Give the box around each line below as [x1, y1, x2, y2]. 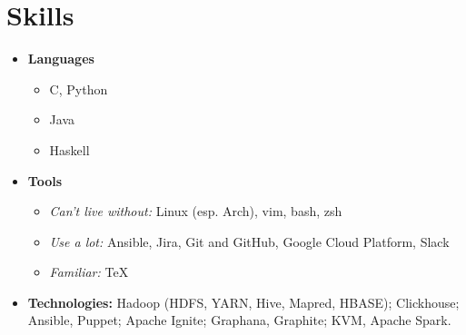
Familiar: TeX [49, 262, 129, 281]
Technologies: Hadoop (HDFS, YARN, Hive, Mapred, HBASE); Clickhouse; [27, 292, 460, 311]
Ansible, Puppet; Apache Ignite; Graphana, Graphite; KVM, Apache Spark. [27, 310, 451, 330]
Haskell [49, 140, 90, 159]
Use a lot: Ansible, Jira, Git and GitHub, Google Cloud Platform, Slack [49, 232, 450, 251]
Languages [27, 49, 94, 68]
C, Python [49, 79, 108, 98]
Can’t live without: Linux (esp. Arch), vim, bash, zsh [49, 202, 342, 221]
